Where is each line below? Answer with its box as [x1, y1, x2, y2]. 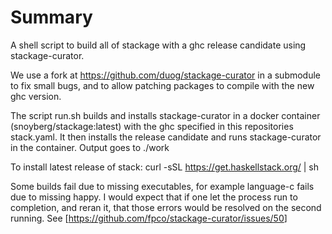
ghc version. [10, 90, 62, 102]
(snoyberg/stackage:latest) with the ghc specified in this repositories [10, 120, 294, 132]
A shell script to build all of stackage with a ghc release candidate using [10, 39, 307, 51]
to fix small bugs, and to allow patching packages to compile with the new [10, 79, 315, 91]
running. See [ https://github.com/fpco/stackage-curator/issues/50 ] [10, 212, 288, 224]
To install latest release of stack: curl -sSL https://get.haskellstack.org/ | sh [10, 161, 319, 173]
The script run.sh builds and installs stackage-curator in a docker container [10, 109, 321, 121]
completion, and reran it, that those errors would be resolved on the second [10, 201, 322, 213]
